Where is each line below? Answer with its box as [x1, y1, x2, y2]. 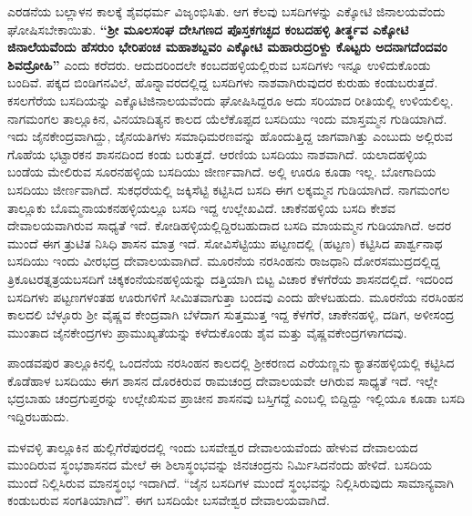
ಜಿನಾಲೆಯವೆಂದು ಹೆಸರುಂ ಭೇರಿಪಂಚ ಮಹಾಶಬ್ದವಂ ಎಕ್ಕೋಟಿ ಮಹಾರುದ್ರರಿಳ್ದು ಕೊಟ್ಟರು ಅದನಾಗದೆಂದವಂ [7, 37, 447, 56]
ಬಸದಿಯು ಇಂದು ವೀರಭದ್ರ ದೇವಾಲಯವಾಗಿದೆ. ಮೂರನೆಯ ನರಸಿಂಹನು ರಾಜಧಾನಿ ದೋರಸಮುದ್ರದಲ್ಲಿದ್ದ [7, 251, 440, 270]
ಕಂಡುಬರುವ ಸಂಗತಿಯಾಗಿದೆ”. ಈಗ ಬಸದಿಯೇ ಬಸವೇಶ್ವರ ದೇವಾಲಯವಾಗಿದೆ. [7, 491, 330, 510]
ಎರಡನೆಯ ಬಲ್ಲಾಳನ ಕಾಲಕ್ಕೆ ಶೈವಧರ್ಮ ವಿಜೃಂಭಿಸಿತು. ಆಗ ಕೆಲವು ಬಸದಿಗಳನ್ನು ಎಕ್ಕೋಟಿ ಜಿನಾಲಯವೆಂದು [7, 2, 446, 20]
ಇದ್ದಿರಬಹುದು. [7, 407, 69, 426]
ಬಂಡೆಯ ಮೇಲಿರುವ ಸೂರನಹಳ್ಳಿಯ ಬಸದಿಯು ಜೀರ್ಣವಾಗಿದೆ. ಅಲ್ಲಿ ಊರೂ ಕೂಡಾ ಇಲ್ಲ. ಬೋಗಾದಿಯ [7, 162, 436, 181]
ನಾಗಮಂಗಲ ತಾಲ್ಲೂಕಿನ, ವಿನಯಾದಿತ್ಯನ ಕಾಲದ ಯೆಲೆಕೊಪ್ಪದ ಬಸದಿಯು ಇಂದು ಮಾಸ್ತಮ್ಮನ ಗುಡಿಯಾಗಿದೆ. [7, 108, 447, 127]
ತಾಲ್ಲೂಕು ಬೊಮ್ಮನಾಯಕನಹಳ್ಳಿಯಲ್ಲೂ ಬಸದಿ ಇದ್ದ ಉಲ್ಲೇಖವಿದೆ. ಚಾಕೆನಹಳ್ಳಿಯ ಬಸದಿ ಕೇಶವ [7, 197, 396, 217]
